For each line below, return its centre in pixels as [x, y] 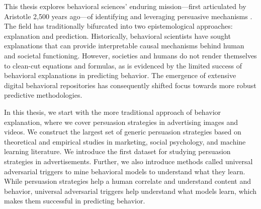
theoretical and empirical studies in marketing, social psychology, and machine [125, 141]
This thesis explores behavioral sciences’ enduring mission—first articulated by [125, 6]
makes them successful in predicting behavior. [75, 201]
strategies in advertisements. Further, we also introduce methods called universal [128, 161]
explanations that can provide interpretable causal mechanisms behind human [124, 46]
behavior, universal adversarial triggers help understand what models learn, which [130, 191]
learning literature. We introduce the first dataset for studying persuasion [117, 151]
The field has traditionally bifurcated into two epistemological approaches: [118, 26]
